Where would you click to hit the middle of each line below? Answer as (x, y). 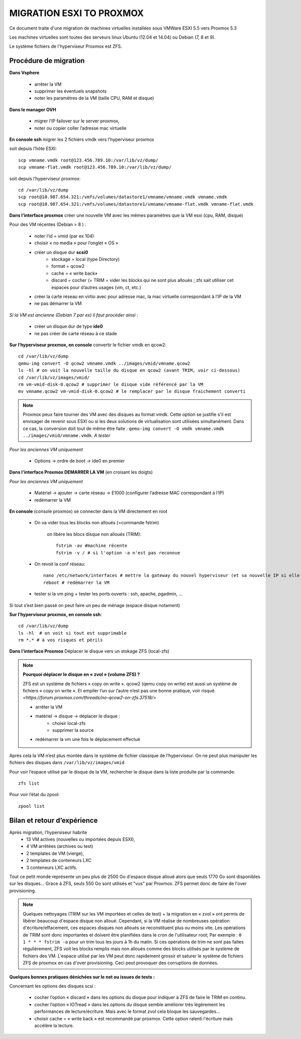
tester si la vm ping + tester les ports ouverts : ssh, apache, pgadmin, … (108, 594)
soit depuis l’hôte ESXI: (33, 149)
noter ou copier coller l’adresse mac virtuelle (80, 128)
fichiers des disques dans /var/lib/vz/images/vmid (67, 763)
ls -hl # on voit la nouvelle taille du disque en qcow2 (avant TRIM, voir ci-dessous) (129, 370)
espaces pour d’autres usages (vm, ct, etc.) (96, 287)
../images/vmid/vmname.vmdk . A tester (66, 435)
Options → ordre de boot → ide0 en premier (80, 461)
